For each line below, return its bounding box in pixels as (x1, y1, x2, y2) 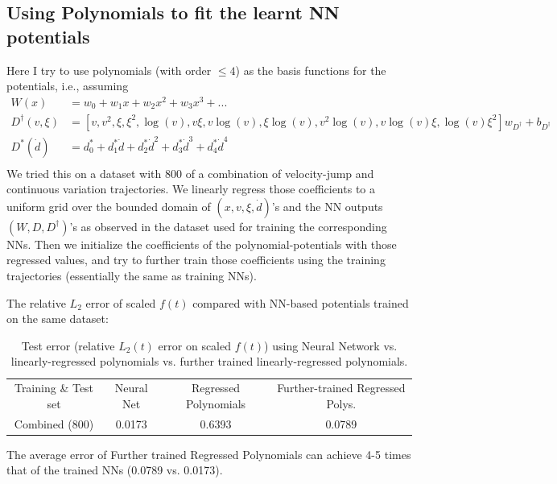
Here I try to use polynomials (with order (6, 61, 212, 78)
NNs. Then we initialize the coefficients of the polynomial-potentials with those (6, 235, 397, 252)
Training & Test (14, 379, 94, 396)
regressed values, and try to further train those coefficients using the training (6, 251, 386, 268)
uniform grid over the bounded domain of (6, 197, 211, 214)
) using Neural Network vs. (264, 337, 398, 354)
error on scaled (158, 337, 232, 354)
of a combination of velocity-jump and (185, 164, 374, 181)
